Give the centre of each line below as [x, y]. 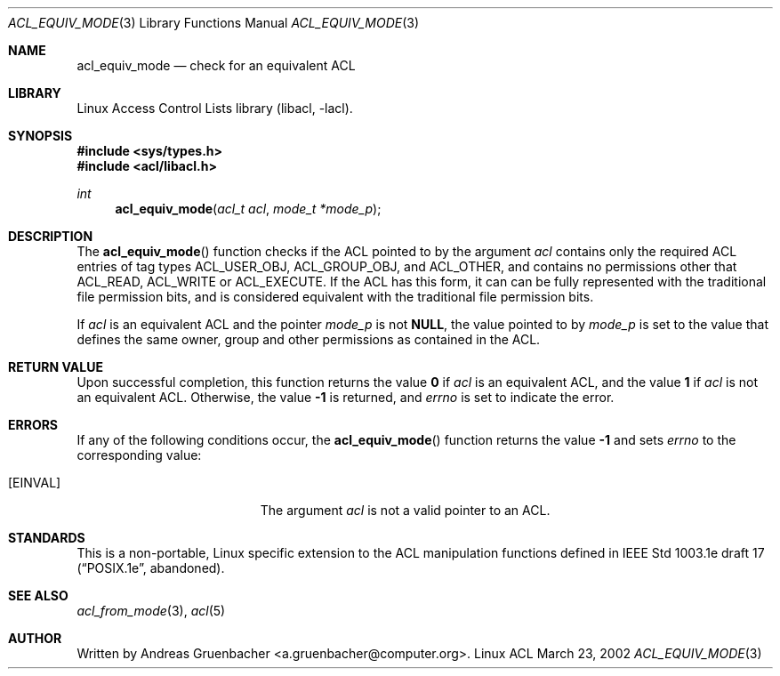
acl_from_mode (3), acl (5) [151, 611]
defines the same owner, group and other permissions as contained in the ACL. [309, 339]
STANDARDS [47, 538]
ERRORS [33, 425]
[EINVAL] [35, 483]
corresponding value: [139, 455]
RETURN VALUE [56, 367]
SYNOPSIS [40, 136]
